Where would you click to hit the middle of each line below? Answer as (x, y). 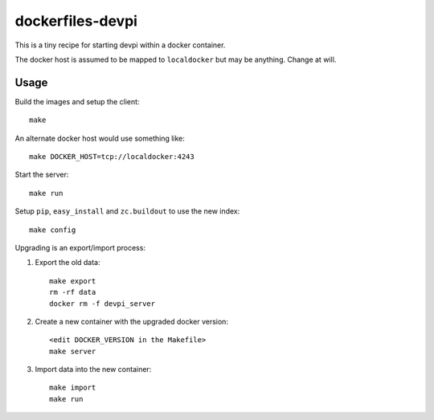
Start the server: (42, 175)
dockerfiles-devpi (76, 21)
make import (73, 388)
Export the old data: (68, 263)
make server (73, 351)
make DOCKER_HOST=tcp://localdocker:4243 (112, 157)
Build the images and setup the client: (77, 101)
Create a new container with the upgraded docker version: (132, 321)
